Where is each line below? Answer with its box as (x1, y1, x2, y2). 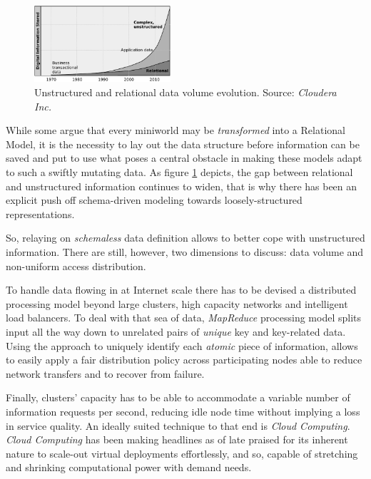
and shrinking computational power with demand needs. (6, 460, 252, 475)
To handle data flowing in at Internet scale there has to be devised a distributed (6, 282, 357, 297)
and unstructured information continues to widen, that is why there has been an (6, 178, 357, 193)
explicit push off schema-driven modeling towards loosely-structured (6, 192, 303, 207)
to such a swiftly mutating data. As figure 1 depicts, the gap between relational (6, 165, 353, 179)
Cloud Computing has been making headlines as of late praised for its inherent (6, 432, 348, 447)
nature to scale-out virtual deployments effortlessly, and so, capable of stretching (6, 445, 358, 460)
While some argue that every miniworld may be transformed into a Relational (6, 123, 345, 138)
